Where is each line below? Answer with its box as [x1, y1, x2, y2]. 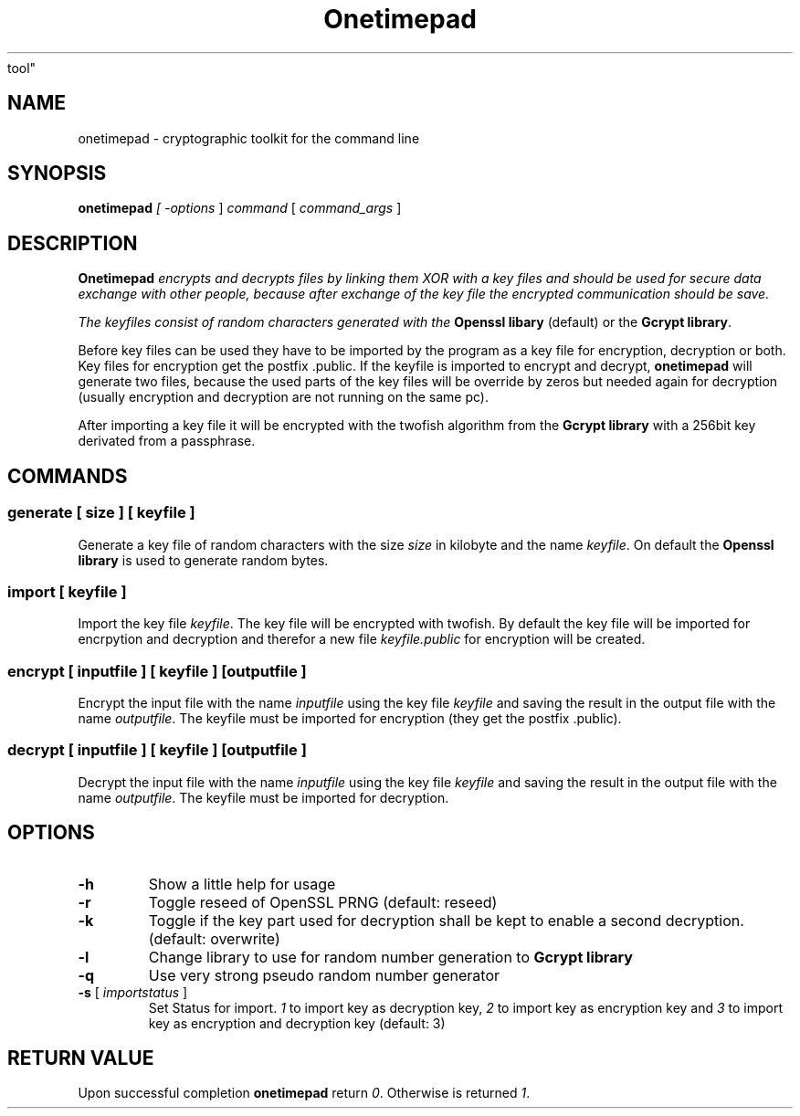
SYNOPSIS [7, 162, 107, 185]
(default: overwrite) [148, 929, 280, 948]
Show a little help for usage [148, 874, 336, 893]
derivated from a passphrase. [78, 433, 256, 449]
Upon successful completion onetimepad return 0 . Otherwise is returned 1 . [78, 1085, 531, 1101]
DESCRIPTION [7, 231, 138, 255]
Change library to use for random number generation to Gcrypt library [148, 947, 633, 966]
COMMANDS [7, 464, 128, 488]
